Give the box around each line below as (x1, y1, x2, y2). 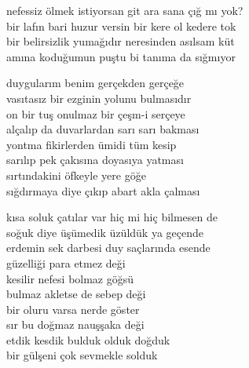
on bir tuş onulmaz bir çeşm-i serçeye (6, 105, 185, 122)
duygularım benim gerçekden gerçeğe (6, 75, 185, 91)
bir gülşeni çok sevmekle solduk (6, 347, 158, 363)
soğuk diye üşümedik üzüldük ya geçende (6, 224, 203, 240)
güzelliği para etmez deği (6, 254, 126, 271)
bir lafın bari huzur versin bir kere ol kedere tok (6, 17, 236, 34)
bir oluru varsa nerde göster (6, 301, 140, 317)
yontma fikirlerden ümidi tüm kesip (6, 136, 177, 152)
